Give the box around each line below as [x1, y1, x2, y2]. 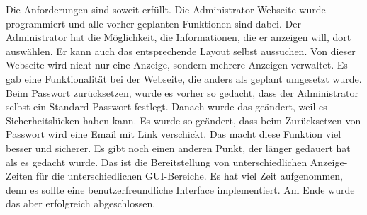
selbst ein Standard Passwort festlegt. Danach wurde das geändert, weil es [6, 99, 327, 114]
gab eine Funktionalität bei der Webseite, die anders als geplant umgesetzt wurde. [6, 71, 362, 86]
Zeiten [6, 168, 33, 183]
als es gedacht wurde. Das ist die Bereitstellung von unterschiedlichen [6, 154, 307, 169]
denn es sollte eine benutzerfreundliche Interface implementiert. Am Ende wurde [6, 182, 355, 197]
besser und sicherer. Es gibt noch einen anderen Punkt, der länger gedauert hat [6, 140, 351, 155]
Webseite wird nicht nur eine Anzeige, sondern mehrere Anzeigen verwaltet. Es [6, 57, 348, 72]
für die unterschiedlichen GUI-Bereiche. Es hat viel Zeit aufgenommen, [35, 168, 343, 183]
